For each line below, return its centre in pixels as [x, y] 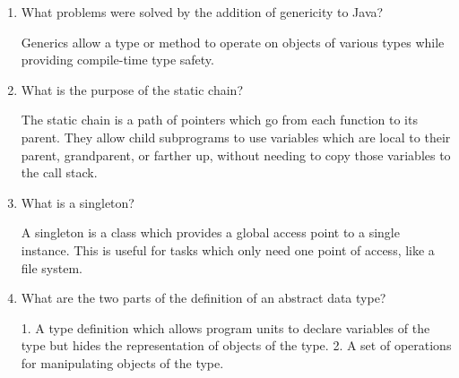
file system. [52, 267]
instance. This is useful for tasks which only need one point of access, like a [228, 249]
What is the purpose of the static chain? [132, 89]
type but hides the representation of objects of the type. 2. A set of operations [236, 345]
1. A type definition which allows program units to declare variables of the [225, 327]
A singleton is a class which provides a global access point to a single [210, 232]
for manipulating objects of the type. [122, 362]
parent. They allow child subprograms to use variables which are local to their [236, 137]
